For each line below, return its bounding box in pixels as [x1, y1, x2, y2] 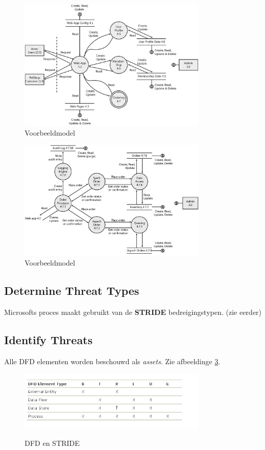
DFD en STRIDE [25, 438, 80, 448]
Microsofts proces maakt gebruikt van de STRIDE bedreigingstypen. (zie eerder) [4, 306, 262, 317]
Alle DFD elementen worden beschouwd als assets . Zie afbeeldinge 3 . [4, 355, 220, 366]
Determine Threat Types [4, 282, 139, 298]
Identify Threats [4, 331, 93, 347]
